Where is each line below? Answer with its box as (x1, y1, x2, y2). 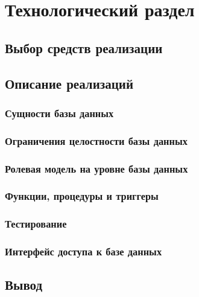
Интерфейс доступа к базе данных (5, 244, 162, 259)
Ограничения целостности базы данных (5, 133, 188, 148)
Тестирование (5, 216, 67, 231)
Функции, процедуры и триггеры (5, 188, 159, 203)
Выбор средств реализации (5, 38, 163, 57)
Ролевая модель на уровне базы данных (5, 161, 188, 176)
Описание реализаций (5, 74, 133, 92)
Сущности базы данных (5, 105, 114, 120)
